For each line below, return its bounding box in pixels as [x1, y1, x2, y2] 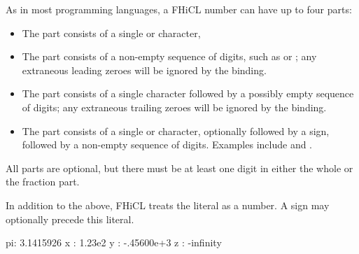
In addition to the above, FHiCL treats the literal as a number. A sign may [6, 197, 330, 212]
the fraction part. [6, 174, 80, 189]
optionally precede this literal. [6, 211, 134, 226]
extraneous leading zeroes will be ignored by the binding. [22, 62, 267, 77]
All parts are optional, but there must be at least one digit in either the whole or [6, 160, 353, 175]
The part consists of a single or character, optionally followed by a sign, [22, 123, 330, 138]
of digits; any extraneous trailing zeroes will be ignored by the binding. [22, 99, 327, 114]
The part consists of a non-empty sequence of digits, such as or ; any [22, 49, 317, 64]
